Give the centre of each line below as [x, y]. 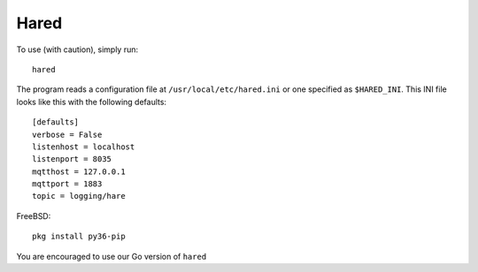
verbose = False [67, 134]
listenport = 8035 [72, 159]
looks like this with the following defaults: [92, 102]
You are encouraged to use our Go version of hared [112, 256]
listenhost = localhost [84, 147]
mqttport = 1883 [67, 184]
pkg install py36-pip [79, 237]
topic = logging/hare [79, 196]
